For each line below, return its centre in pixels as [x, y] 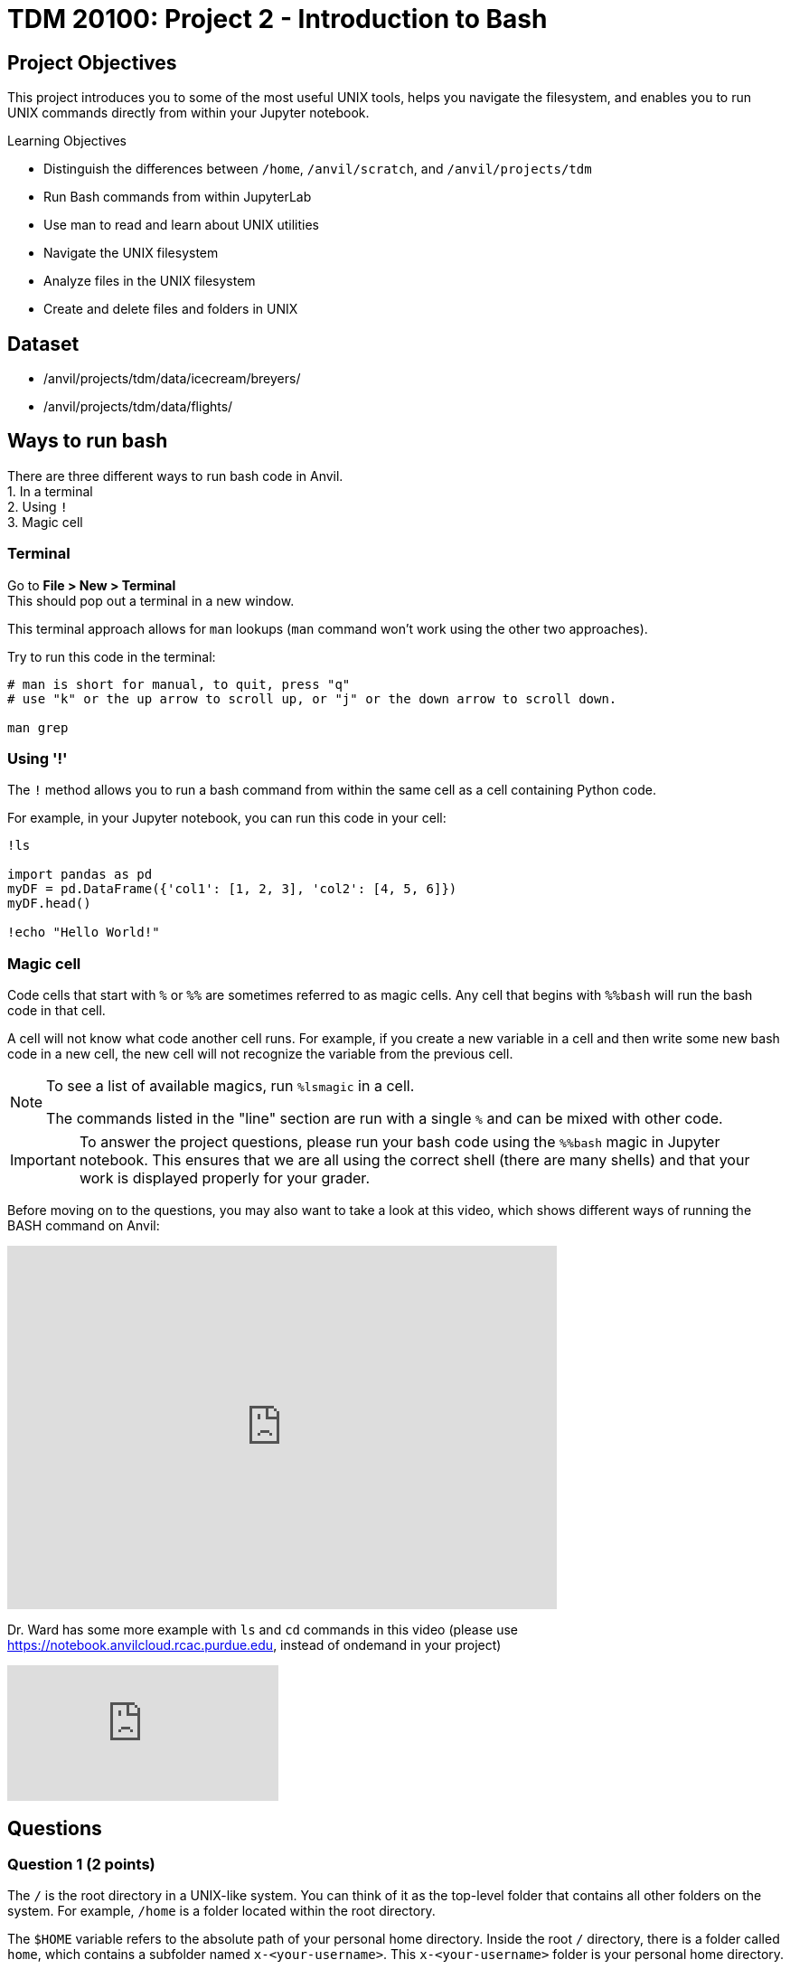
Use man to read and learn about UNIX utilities [182, 225]
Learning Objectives [67, 141]
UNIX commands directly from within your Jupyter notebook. [188, 113]
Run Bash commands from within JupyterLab [178, 197]
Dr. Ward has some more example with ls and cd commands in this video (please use [263, 1630]
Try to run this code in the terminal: [112, 656]
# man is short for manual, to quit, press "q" [179, 684]
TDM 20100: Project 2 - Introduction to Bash [277, 19]
